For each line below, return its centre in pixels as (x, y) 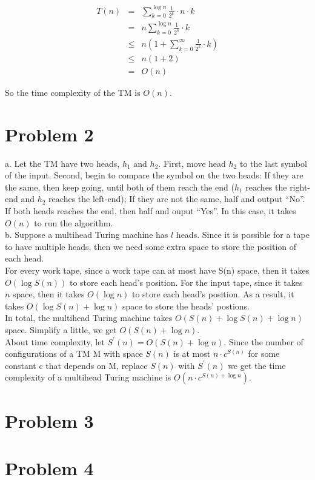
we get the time (257, 365)
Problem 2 (49, 134)
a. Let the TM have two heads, (62, 163)
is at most (192, 353)
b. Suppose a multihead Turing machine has (87, 235)
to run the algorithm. (74, 222)
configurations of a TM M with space (74, 353)
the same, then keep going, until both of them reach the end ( (120, 187)
